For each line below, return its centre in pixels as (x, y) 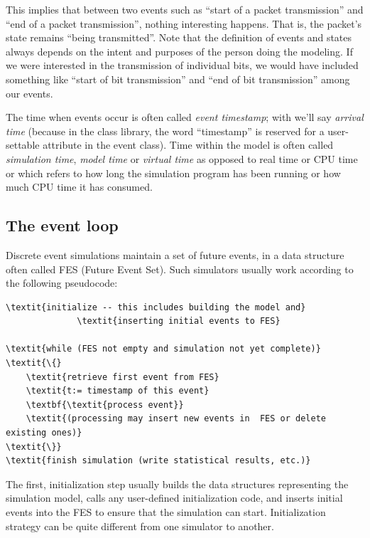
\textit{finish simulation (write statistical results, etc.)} (158, 461)
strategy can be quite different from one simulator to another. (140, 526)
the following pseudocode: (62, 283)
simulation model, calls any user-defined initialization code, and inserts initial (174, 498)
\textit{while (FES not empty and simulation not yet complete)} (163, 349)
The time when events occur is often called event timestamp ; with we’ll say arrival (185, 117)
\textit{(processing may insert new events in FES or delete (176, 419)
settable (23, 145)
